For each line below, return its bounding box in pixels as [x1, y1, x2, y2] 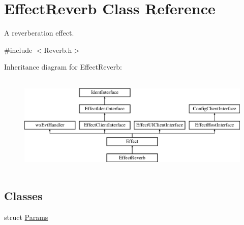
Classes [4, 188, 43, 204]
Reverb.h [44, 44, 72, 55]
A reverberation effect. [4, 27, 74, 38]
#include [4, 44, 33, 55]
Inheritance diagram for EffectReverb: [4, 61, 122, 72]
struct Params [4, 211, 48, 222]
